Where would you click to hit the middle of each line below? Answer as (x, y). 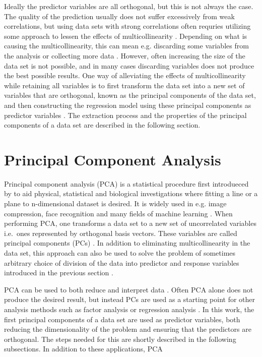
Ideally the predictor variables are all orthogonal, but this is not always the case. (129, 6)
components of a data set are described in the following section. (102, 125)
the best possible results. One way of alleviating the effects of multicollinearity (125, 75)
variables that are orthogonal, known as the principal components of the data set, (130, 95)
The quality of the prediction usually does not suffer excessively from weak (119, 16)
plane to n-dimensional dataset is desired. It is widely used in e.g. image (115, 203)
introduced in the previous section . (59, 273)
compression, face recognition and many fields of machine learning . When (118, 213)
